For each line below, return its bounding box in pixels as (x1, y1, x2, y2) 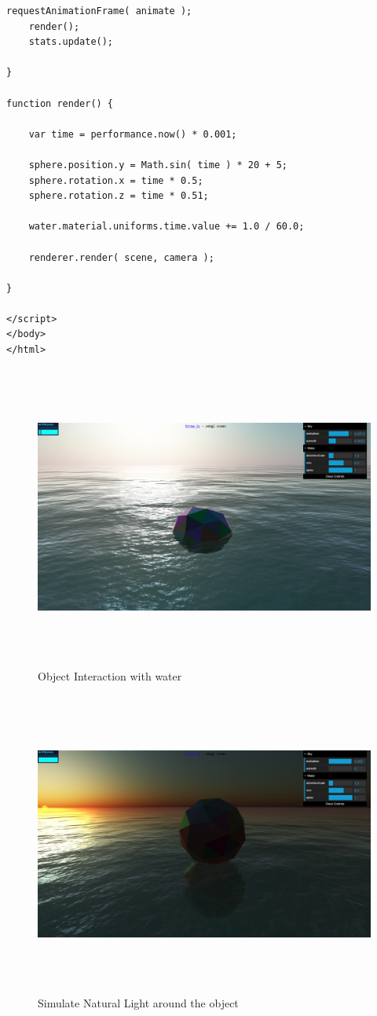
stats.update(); (28, 36, 114, 48)
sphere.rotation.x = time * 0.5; (28, 174, 203, 186)
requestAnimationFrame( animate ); (6, 6, 192, 17)
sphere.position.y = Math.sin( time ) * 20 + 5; (28, 159, 287, 171)
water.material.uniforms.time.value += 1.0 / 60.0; (28, 221, 305, 233)
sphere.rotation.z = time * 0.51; (28, 190, 209, 202)
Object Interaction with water (38, 668, 182, 684)
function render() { (6, 97, 114, 109)
